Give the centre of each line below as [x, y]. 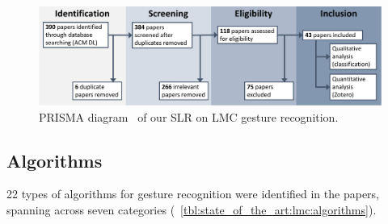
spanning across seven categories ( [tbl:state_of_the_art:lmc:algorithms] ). [192, 209]
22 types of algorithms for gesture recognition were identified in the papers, [193, 194]
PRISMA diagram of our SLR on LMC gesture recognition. [189, 116]
